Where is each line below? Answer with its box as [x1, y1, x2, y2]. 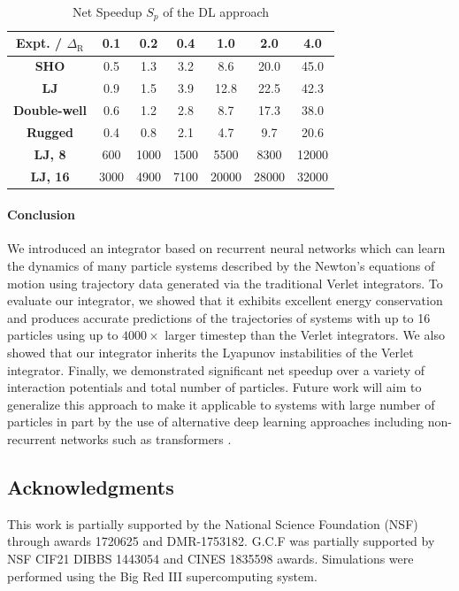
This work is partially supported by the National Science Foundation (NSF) [7, 514, 418, 533]
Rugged [26, 122, 73, 141]
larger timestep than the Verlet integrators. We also [164, 326, 445, 344]
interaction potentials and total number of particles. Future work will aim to [7, 378, 422, 396]
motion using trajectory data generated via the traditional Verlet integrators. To [7, 273, 443, 292]
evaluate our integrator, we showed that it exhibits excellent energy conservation [7, 291, 443, 310]
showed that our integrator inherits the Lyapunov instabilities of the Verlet [7, 342, 414, 361]
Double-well [13, 100, 87, 119]
